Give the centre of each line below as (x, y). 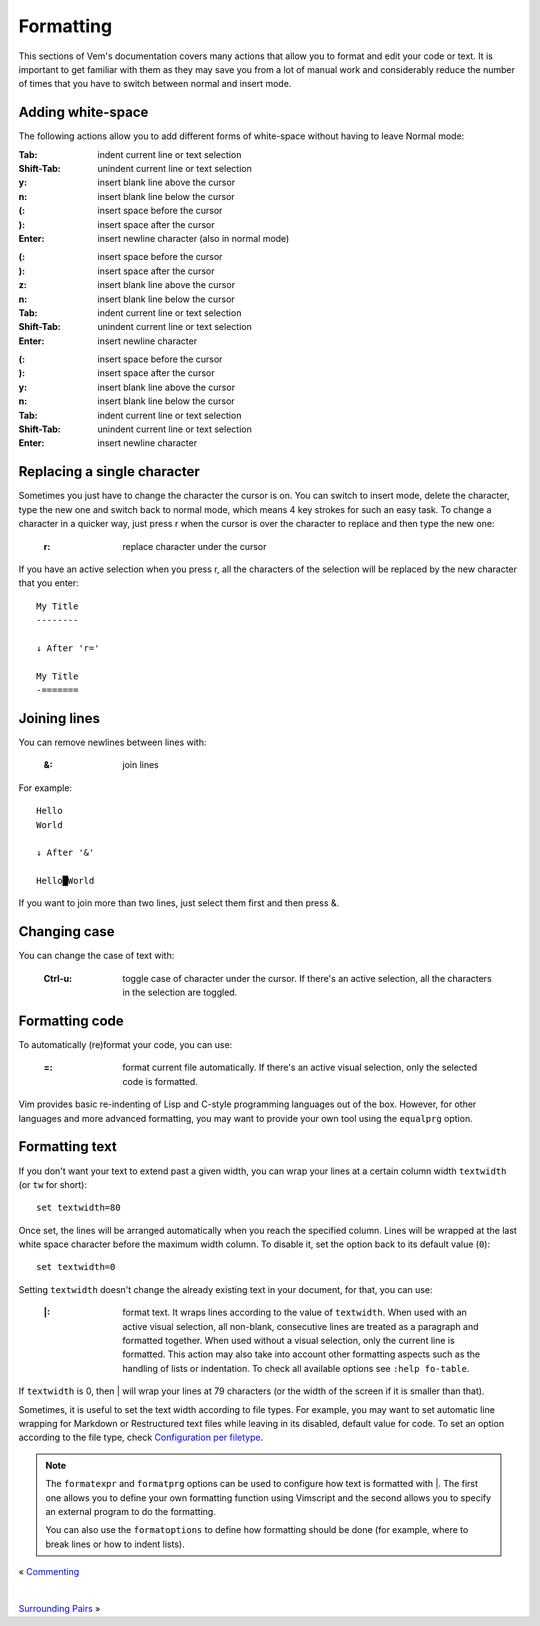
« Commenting (49, 1572)
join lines (140, 765)
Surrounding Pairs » (59, 1608)
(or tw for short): (53, 1184)
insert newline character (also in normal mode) (193, 238)
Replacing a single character (109, 471)
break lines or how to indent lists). (115, 1544)
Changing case (66, 931)
